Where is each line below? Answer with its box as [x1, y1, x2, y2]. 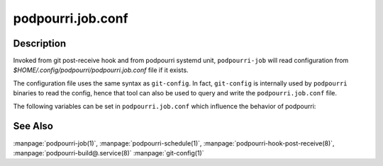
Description [13, 37, 67, 49]
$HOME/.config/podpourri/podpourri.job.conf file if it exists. [13, 66, 189, 74]
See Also [13, 120, 53, 132]
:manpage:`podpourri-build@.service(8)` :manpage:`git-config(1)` [13, 148, 205, 157]
